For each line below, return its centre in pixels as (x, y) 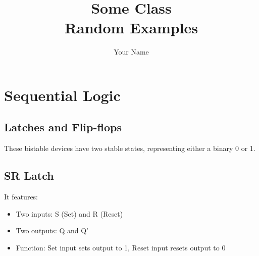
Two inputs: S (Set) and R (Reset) (69, 213)
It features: (21, 197)
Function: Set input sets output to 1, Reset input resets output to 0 (121, 247)
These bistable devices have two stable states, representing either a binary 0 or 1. (130, 148)
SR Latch (29, 175)
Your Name (131, 52)
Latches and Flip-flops (63, 127)
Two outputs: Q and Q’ (52, 231)
